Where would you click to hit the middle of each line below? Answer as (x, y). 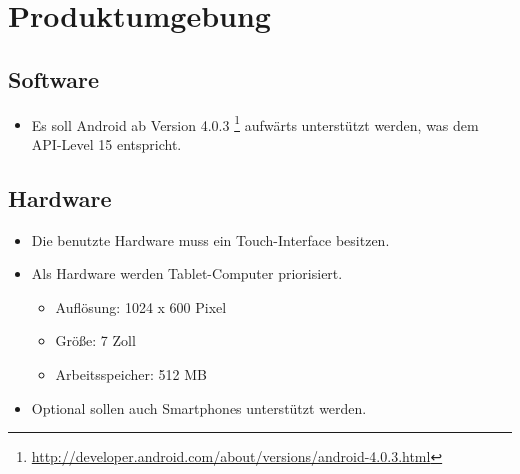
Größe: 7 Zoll (95, 340)
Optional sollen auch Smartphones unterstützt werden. (199, 407)
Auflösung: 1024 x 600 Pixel (141, 306)
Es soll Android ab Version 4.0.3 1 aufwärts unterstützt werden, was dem (255, 123)
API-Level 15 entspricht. (106, 143)
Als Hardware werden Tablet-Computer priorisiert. (187, 273)
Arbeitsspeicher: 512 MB (131, 374)
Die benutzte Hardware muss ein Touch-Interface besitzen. (210, 239)
